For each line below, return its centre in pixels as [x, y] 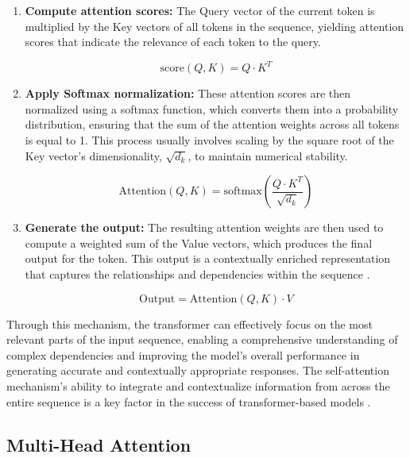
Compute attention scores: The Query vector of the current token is [200, 10]
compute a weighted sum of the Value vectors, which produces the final [199, 242]
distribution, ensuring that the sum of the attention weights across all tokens [212, 124]
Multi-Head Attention [99, 444]
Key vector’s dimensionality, [93, 155]
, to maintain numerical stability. [268, 155]
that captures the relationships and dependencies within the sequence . [197, 274]
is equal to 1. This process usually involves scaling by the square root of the [209, 140]
